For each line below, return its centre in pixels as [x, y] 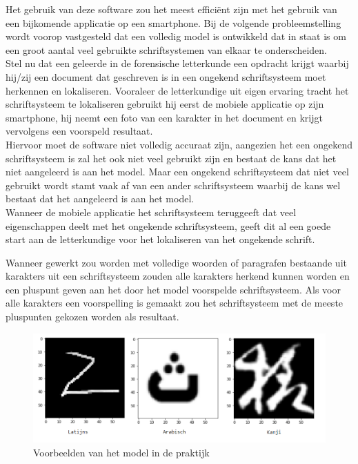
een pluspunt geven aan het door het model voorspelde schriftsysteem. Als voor [173, 289]
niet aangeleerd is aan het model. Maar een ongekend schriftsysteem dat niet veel [177, 172]
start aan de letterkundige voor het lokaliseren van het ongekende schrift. [160, 239]
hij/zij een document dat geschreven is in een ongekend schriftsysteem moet [166, 76]
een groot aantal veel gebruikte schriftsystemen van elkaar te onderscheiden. [166, 49]
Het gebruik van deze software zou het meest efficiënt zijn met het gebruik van [171, 9]
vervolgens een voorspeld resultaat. [79, 131]
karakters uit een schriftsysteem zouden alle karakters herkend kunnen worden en [178, 276]
